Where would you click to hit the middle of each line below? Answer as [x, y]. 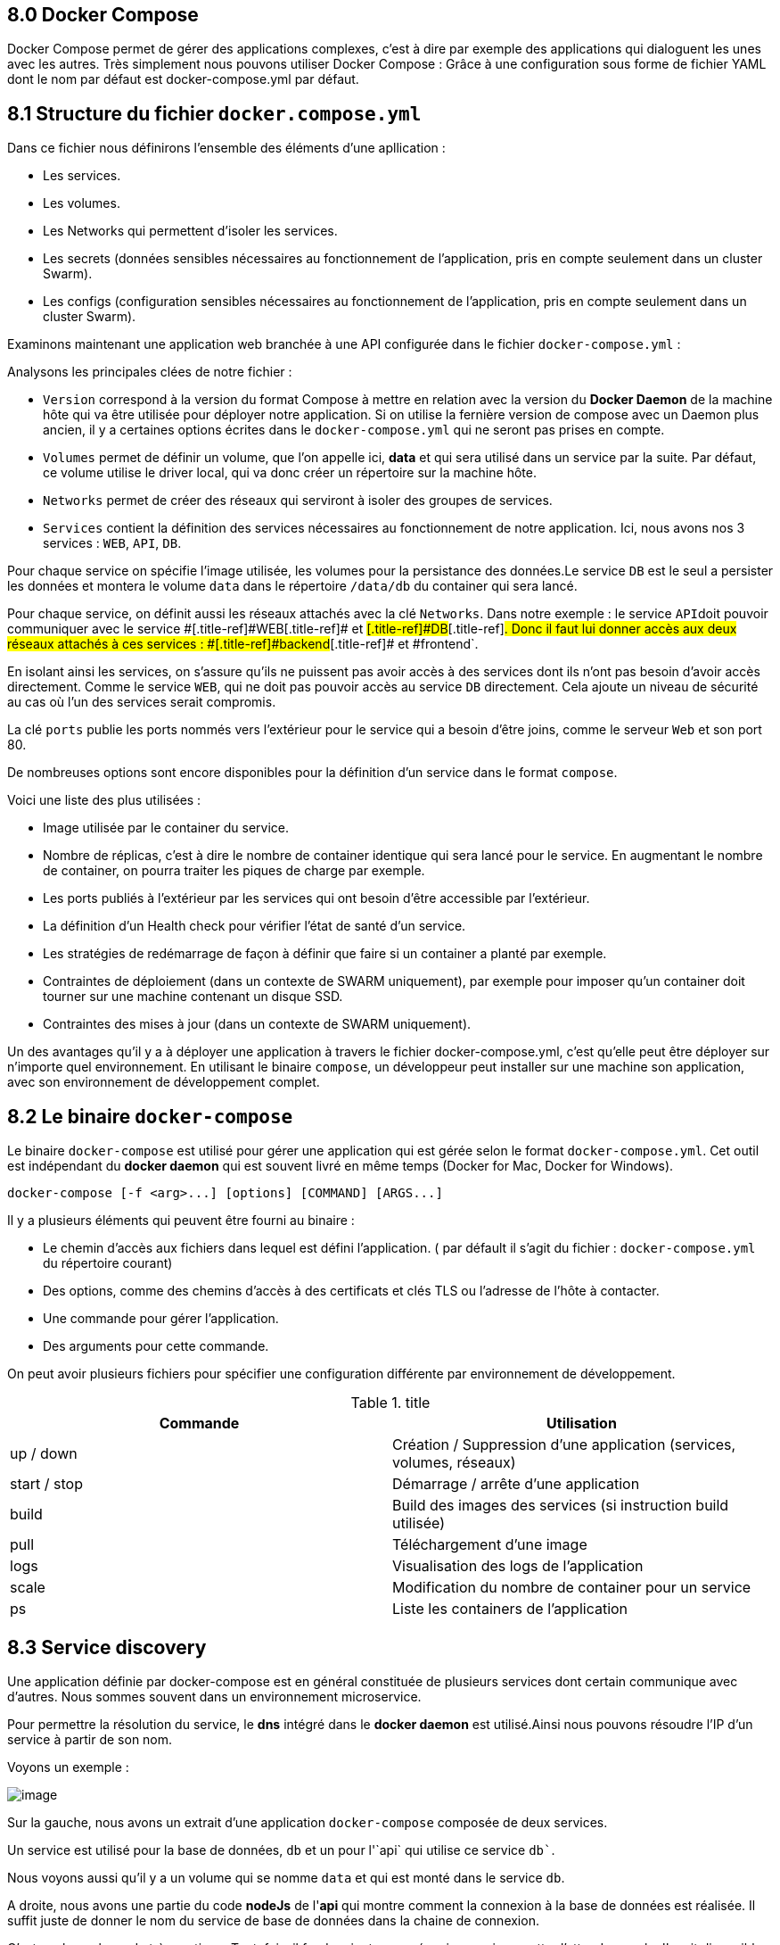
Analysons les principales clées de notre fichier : [150, 372]
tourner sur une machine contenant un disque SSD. [193, 997]
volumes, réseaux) [454, 1463]
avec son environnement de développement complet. [164, 1082]
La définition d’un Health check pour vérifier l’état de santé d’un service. [255, 926]
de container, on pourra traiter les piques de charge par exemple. [234, 871]
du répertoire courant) [108, 1263]
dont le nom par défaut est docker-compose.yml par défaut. [183, 79]
